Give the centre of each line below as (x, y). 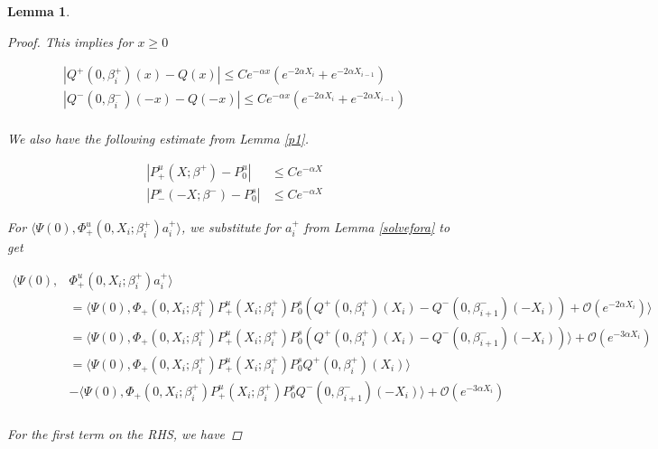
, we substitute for (231, 227)
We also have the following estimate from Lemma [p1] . (158, 139)
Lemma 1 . (39, 11)
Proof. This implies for (70, 41)
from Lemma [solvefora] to (377, 227)
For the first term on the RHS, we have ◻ (125, 433)
